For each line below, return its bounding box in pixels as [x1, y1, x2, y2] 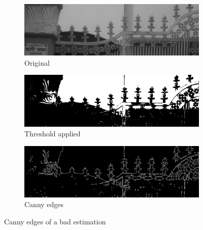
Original [24, 57, 50, 68]
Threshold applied [24, 128, 81, 139]
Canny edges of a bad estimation [4, 216, 106, 227]
